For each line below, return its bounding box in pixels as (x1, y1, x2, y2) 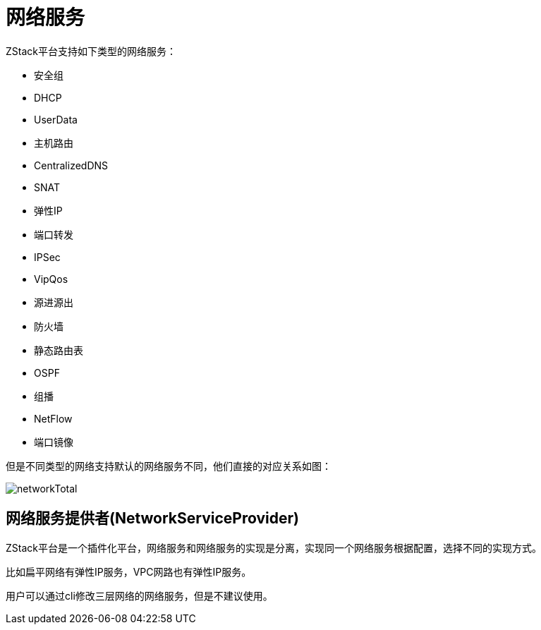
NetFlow (34, 412, 73, 425)
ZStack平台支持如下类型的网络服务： (6, 44, 176, 57)
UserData (34, 113, 78, 126)
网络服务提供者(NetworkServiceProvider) (6, 509, 299, 528)
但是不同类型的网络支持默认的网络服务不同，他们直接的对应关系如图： (6, 459, 332, 472)
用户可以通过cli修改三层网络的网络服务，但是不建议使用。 (6, 589, 273, 602)
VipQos (34, 272, 68, 285)
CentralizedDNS (34, 159, 109, 171)
